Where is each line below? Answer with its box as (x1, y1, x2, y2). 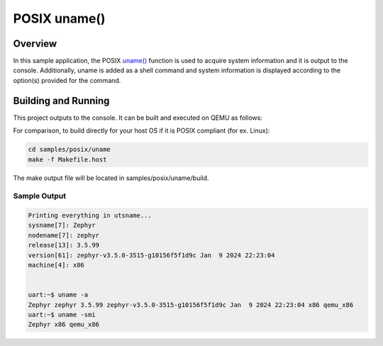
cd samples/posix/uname (28, 145, 111, 154)
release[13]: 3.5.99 (28, 241, 99, 250)
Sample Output (13, 191, 67, 201)
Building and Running (13, 94, 110, 106)
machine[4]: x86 (28, 261, 85, 269)
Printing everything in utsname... (28, 211, 152, 220)
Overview (13, 38, 57, 50)
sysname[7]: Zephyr (28, 221, 96, 230)
